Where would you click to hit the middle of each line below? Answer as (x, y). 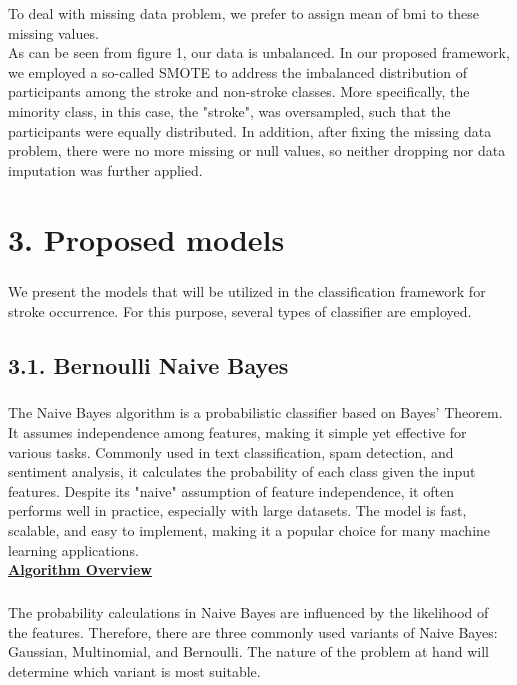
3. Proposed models (146, 238)
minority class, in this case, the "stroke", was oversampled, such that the (229, 110)
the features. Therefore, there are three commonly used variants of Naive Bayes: (253, 631)
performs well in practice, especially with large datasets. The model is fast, (237, 510)
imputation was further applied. (105, 169)
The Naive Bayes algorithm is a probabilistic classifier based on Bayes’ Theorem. (255, 412)
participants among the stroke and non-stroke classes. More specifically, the (239, 91)
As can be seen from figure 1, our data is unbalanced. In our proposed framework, (259, 52)
